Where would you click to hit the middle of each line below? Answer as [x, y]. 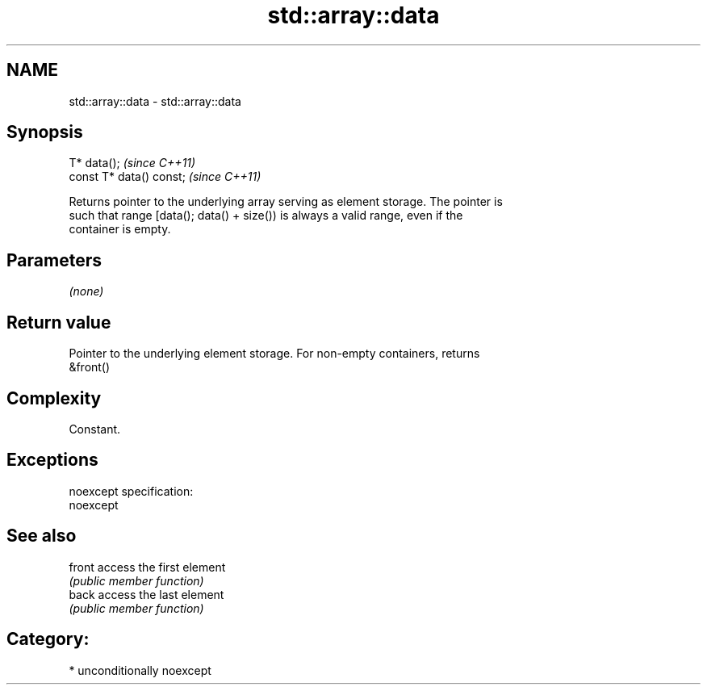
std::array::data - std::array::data [155, 101]
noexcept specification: [131, 491]
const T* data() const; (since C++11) [165, 177]
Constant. [95, 429]
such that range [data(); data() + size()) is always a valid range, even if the [266, 216]
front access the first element [147, 567]
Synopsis [45, 132]
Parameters [54, 260]
